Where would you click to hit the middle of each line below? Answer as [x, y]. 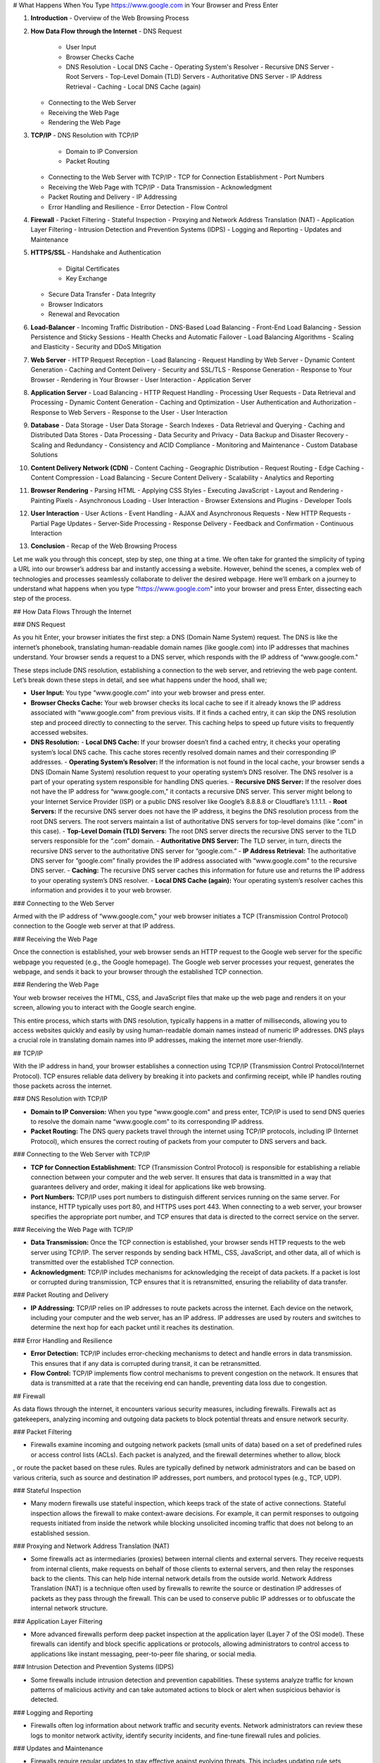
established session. [61, 1533]
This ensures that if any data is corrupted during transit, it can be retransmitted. [146, 1363]
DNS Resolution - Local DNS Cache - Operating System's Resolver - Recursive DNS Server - [200, 66]
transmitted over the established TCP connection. [103, 1262]
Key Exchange [87, 278]
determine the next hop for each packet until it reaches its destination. [132, 1328]
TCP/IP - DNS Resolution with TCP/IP [84, 135]
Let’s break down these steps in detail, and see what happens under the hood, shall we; [140, 680]
